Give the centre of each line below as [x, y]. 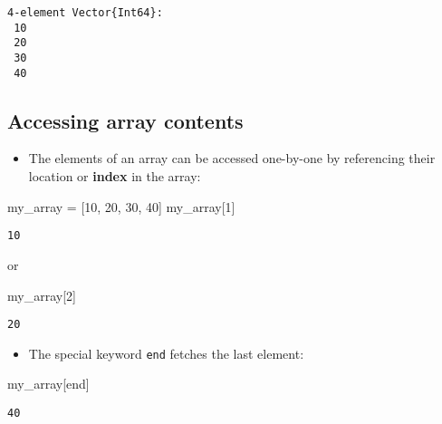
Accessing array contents [125, 120]
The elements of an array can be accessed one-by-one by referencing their [232, 158]
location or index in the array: [115, 176]
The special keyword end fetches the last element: [166, 353]
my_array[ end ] [48, 384]
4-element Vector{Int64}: [85, 13]
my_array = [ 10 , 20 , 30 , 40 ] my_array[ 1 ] [121, 206]
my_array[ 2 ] [42, 295]
